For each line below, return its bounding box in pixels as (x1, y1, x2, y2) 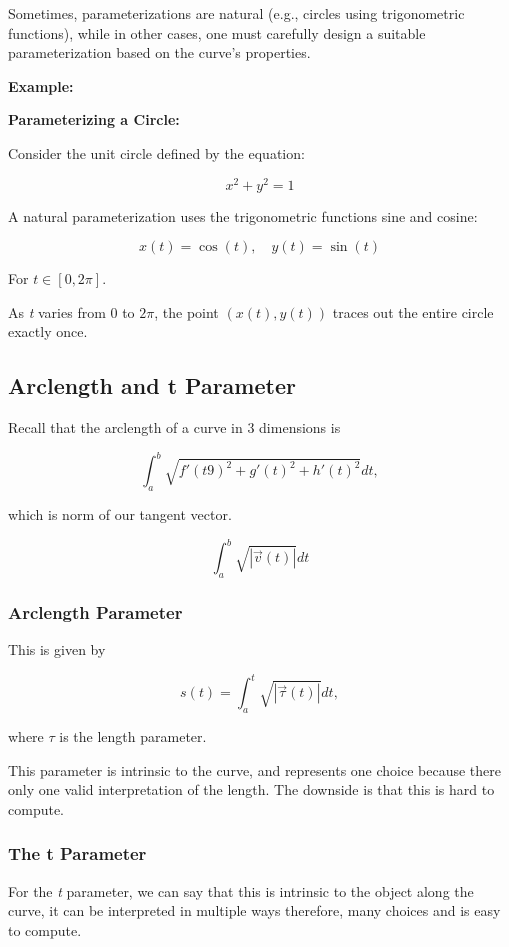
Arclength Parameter (8, 599, 183, 624)
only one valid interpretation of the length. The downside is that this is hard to (8, 779, 495, 800)
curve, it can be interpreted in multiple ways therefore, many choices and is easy (8, 900, 501, 921)
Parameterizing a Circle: (8, 109, 180, 130)
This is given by (8, 639, 106, 660)
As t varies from (8, 301, 106, 322)
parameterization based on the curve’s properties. (8, 42, 311, 63)
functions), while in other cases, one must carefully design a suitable (8, 22, 426, 43)
